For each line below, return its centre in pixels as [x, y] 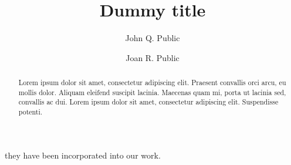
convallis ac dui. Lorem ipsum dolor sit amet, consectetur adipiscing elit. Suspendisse [148, 102]
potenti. [31, 112]
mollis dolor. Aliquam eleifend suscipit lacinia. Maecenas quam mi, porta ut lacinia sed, [152, 92]
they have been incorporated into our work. [83, 155]
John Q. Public [153, 38]
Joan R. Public [153, 57]
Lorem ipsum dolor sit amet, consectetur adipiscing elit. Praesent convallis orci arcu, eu [152, 82]
